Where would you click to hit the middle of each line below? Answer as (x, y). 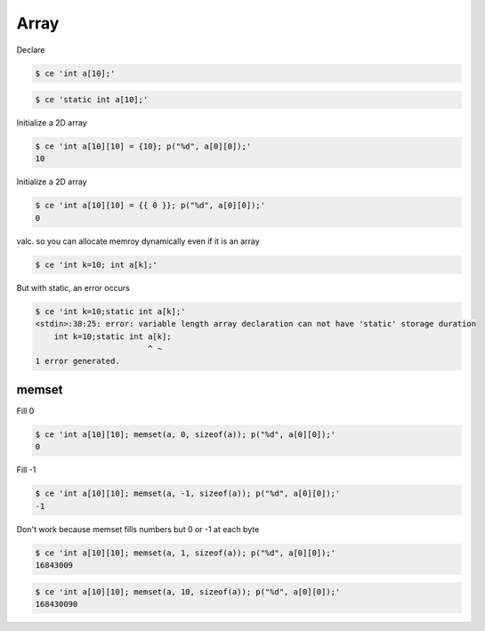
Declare (31, 50)
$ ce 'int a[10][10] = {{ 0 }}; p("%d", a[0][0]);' (150, 206)
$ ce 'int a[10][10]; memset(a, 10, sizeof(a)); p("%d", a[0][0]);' (188, 591)
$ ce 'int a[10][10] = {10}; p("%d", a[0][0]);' (143, 146)
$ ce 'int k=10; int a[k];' (96, 264)
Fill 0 (25, 410)
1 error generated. (77, 361)
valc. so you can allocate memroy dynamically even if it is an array (138, 241)
